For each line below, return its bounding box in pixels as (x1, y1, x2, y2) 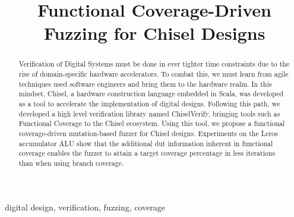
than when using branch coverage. (18, 158, 124, 168)
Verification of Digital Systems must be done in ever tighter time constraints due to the (18, 59, 290, 69)
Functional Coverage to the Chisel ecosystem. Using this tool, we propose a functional (18, 118, 285, 128)
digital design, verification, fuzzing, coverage (5, 200, 166, 213)
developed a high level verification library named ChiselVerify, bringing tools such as (18, 108, 280, 118)
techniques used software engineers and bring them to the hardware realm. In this (18, 78, 272, 89)
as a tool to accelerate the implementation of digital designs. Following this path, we (18, 98, 280, 108)
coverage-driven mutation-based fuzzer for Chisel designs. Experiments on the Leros (18, 128, 278, 138)
